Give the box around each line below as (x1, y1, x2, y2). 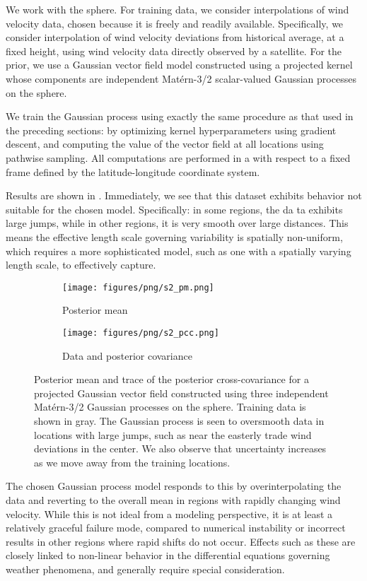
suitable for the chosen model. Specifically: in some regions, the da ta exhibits (6, 201, 343, 216)
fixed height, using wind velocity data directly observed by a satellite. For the (6, 43, 342, 58)
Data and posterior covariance (62, 348, 192, 363)
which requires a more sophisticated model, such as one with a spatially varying (6, 243, 351, 258)
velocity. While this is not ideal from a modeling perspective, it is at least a (6, 506, 333, 521)
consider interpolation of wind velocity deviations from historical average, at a (6, 30, 344, 45)
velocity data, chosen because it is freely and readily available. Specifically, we (6, 16, 344, 30)
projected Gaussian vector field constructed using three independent (34, 385, 329, 400)
